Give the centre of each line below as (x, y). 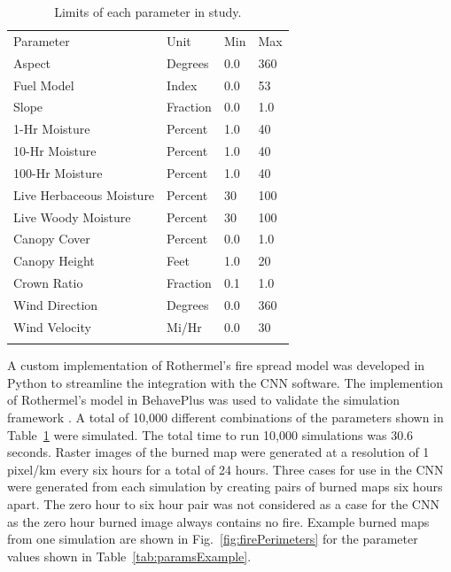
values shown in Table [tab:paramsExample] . (129, 556)
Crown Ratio (48, 283)
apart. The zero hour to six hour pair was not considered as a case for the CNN (223, 503)
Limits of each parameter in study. (148, 12)
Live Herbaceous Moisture (84, 194)
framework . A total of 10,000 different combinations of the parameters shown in (225, 417)
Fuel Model (44, 85)
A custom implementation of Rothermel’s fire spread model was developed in (216, 365)
